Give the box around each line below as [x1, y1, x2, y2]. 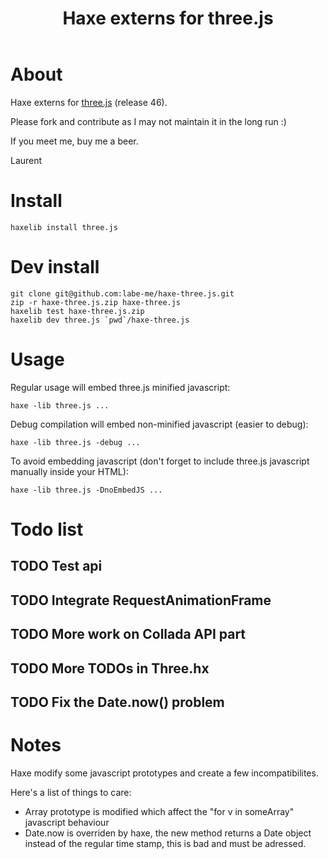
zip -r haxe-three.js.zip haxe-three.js [10, 297, 182, 307]
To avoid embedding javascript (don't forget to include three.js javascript [10, 455, 310, 467]
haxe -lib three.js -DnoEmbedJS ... [10, 485, 163, 495]
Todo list [10, 518, 84, 541]
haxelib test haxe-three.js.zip [10, 306, 145, 316]
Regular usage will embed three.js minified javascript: [10, 381, 231, 393]
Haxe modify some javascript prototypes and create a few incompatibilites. [10, 767, 319, 779]
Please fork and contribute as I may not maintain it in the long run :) [10, 115, 287, 127]
